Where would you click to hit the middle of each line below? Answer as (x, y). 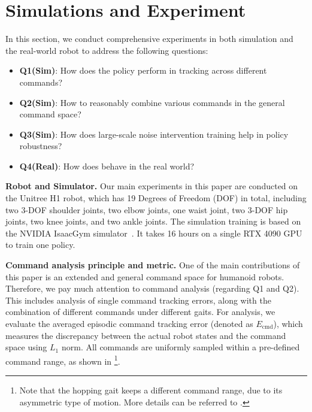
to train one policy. (40, 245)
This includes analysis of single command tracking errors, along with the (138, 300)
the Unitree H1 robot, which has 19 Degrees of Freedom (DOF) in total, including (156, 198)
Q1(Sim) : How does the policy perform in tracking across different (143, 70)
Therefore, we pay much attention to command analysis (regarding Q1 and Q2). (152, 288)
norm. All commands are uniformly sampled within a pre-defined (181, 347)
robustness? (41, 146)
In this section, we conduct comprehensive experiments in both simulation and (149, 39)
